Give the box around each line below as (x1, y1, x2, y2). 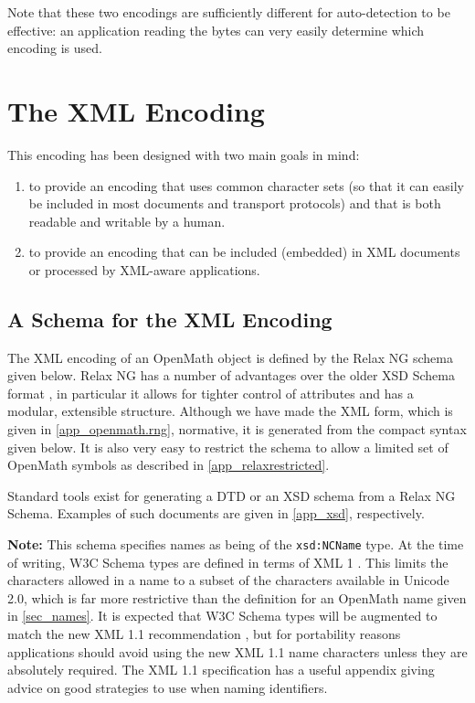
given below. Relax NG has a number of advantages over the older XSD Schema (7, 366, 455, 385)
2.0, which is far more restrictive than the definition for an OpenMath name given (7, 588, 467, 607)
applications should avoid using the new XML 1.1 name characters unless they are (7, 642, 468, 661)
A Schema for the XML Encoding (7, 304, 332, 333)
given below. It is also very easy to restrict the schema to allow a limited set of (7, 437, 449, 456)
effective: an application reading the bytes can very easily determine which (7, 20, 425, 39)
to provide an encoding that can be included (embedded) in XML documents (28, 242, 460, 261)
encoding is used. (7, 38, 102, 58)
